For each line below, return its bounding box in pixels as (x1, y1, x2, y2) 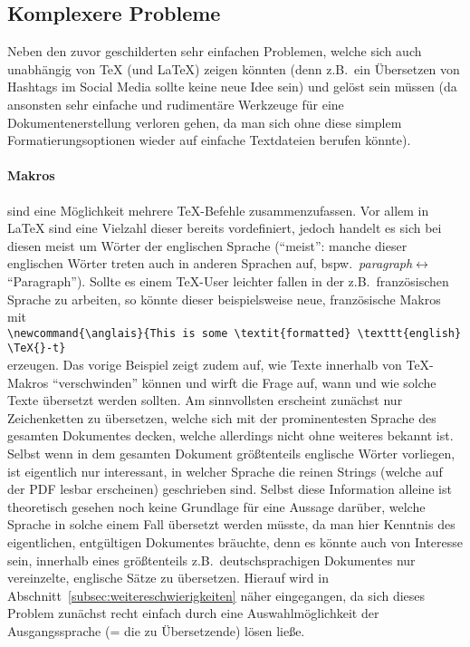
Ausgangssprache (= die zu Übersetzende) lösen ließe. (7, 621, 305, 640)
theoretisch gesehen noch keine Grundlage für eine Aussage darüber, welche (7, 497, 426, 516)
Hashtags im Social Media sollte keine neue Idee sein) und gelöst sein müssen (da (7, 77, 457, 96)
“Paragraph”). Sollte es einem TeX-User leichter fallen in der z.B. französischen (7, 271, 449, 290)
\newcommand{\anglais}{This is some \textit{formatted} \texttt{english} (7, 326, 462, 340)
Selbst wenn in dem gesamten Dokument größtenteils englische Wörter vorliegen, (7, 444, 456, 462)
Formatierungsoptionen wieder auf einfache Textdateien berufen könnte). (7, 130, 411, 150)
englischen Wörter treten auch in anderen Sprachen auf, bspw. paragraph (7, 254, 413, 273)
